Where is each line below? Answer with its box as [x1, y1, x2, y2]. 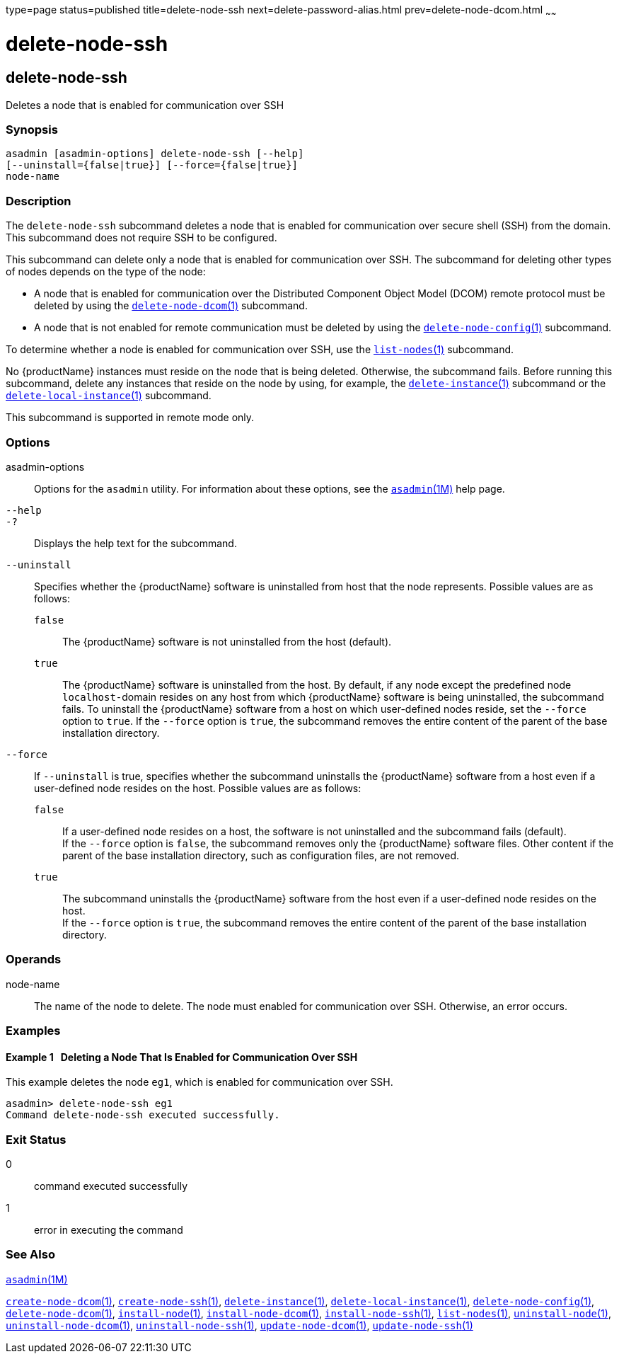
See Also [6, 1247, 55, 1262]
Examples [6, 1023, 61, 1038]
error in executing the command [34, 1224, 183, 1237]
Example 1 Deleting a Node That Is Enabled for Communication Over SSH [6, 1050, 358, 1063]
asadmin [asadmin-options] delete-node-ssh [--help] [6, 148, 304, 160]
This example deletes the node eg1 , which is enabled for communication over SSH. [6, 1076, 393, 1089]
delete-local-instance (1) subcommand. [6, 389, 212, 402]
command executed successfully [34, 1180, 188, 1193]
